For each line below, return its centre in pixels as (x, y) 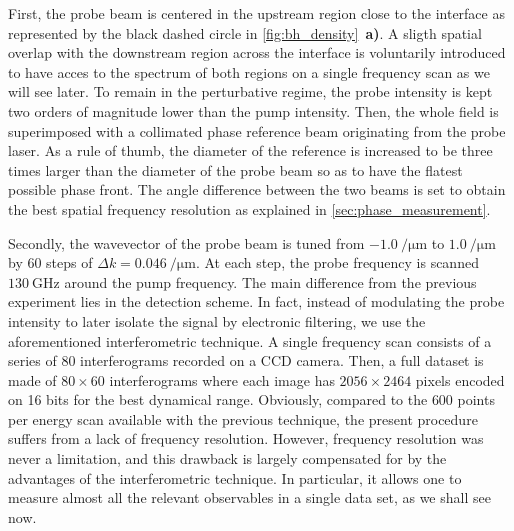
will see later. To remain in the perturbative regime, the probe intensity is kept (250, 91)
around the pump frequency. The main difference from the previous (270, 281)
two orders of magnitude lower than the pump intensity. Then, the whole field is (253, 110)
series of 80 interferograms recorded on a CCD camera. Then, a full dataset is (246, 360)
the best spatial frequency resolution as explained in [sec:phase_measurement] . (249, 208)
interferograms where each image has (222, 379)
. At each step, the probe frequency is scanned (337, 262)
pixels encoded (460, 379)
